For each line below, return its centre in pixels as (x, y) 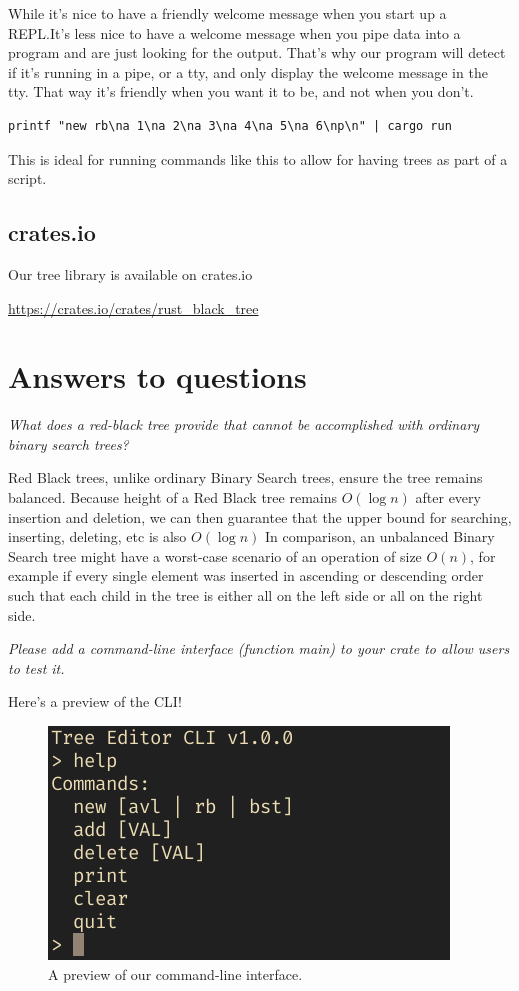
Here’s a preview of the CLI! (95, 701)
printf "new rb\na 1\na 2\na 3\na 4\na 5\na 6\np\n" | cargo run (230, 125)
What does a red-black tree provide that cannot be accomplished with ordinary (244, 424)
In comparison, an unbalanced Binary (379, 536)
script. (27, 178)
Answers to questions (157, 376)
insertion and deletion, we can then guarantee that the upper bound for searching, (260, 516)
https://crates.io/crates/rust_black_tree (133, 307)
